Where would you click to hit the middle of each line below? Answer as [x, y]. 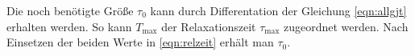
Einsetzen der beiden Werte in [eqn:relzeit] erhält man [140, 42]
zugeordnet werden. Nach [346, 26]
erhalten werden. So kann [69, 26]
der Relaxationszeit [209, 26]
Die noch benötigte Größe [70, 10]
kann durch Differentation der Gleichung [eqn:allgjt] [278, 10]
